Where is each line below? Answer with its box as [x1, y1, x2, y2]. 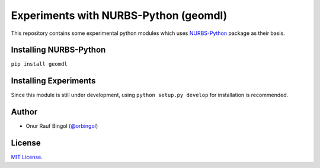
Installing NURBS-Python [11, 45, 106, 55]
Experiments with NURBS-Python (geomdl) [11, 9, 228, 22]
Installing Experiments [11, 76, 96, 86]
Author [11, 107, 38, 117]
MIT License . [11, 154, 43, 161]
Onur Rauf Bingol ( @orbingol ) [25, 122, 98, 130]
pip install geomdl [11, 61, 68, 67]
